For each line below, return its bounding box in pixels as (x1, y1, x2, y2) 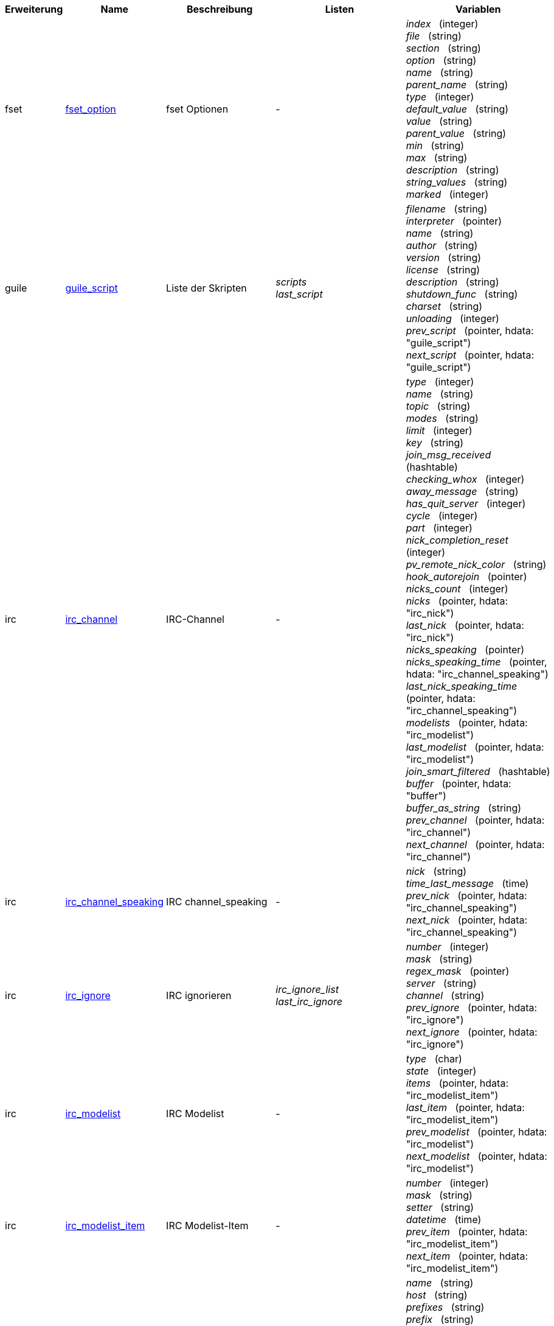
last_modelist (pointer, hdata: (406, 741, 544, 753)
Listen (325, 3, 355, 15)
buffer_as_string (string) (406, 802, 522, 814)
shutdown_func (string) (406, 288, 518, 300)
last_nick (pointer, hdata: (406, 619, 524, 631)
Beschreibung (186, 3, 253, 15)
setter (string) (406, 1201, 474, 1213)
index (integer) (406, 18, 479, 30)
